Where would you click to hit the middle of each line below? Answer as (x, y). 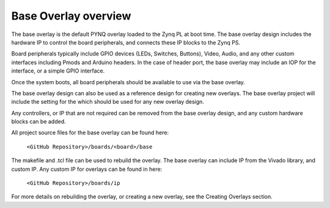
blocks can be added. (39, 121)
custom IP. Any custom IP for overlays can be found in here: (87, 169)
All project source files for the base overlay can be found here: (90, 133)
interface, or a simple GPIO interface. (58, 71)
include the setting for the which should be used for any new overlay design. (108, 102)
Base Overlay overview (71, 16)
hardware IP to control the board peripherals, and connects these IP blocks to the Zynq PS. (126, 42)
